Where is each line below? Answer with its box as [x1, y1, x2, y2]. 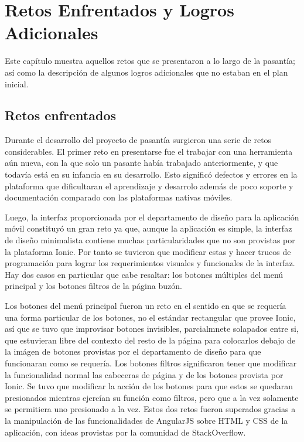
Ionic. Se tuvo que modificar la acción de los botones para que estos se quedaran [5, 380, 293, 392]
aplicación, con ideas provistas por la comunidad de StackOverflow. [5, 426, 246, 438]
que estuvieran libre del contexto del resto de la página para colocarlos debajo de [5, 334, 296, 346]
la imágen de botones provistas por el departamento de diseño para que [5, 345, 261, 358]
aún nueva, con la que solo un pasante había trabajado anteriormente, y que [5, 157, 278, 169]
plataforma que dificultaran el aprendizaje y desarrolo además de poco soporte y [5, 179, 293, 192]
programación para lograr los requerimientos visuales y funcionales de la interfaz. [5, 257, 295, 269]
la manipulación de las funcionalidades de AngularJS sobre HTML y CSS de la [5, 414, 288, 426]
